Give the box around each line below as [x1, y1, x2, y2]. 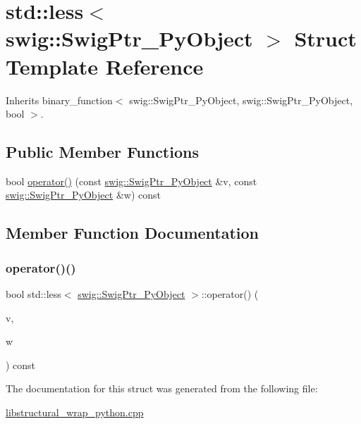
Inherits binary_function [6, 92, 113, 107]
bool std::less [6, 287, 61, 301]
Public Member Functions [6, 141, 199, 163]
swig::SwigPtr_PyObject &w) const [6, 187, 161, 202]
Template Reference [6, 51, 204, 80]
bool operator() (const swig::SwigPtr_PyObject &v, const [6, 173, 257, 188]
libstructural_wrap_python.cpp [6, 405, 144, 420]
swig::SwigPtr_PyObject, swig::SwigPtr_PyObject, [129, 92, 353, 107]
